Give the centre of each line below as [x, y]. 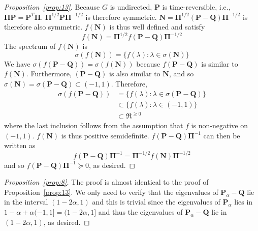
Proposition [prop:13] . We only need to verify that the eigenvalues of [111, 192]
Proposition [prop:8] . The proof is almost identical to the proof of [106, 182]
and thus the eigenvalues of [140, 211]
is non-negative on [219, 125]
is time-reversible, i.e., [196, 7]
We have [17, 63]
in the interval [26, 202]
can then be [222, 135]
